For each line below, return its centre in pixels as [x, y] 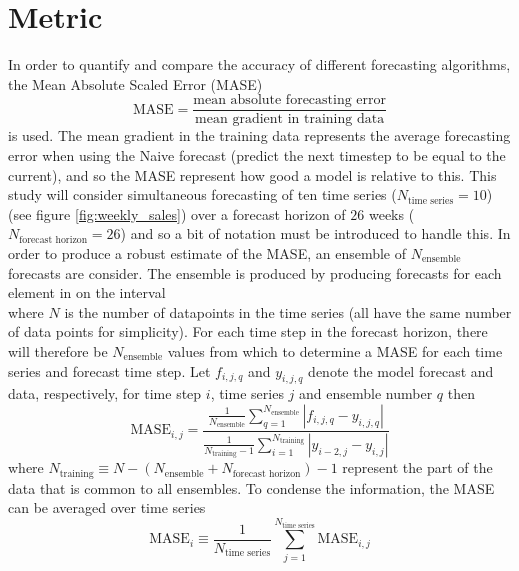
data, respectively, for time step [105, 393]
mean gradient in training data [290, 119]
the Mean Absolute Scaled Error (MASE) [135, 83]
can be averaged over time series [107, 507]
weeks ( [391, 213]
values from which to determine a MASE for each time [335, 350]
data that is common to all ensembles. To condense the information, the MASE [251, 487]
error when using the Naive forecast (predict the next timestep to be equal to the [257, 154]
